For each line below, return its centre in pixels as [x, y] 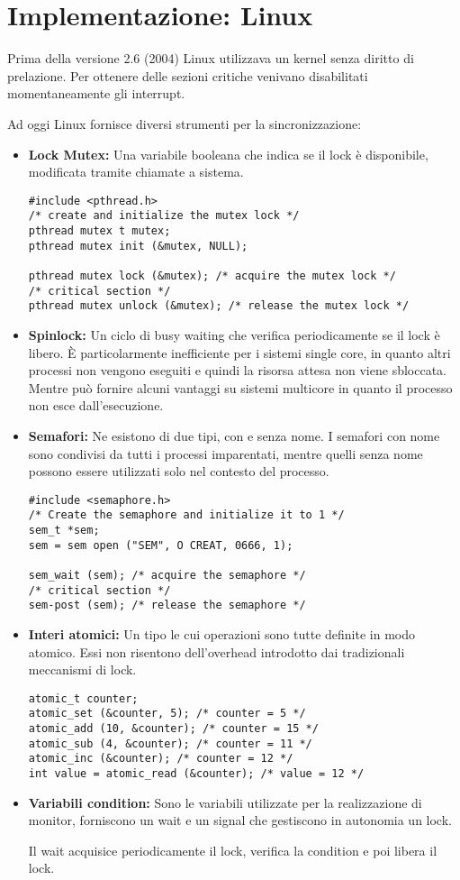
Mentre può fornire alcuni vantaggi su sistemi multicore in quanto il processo [240, 387]
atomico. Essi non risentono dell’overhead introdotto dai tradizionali [216, 651]
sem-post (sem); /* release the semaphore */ [167, 605]
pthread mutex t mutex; [99, 231]
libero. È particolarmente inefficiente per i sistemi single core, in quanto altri [239, 352]
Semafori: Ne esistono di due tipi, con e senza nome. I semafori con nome [234, 435]
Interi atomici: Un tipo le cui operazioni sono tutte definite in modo [221, 633]
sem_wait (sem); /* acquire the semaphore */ [167, 575]
